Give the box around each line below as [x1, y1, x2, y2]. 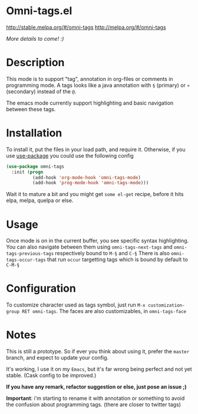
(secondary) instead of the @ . [6, 87, 77, 95]
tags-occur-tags [6, 257, 46, 263]
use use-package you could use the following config [6, 152, 134, 159]
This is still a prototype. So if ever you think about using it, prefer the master [6, 348, 190, 355]
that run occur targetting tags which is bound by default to [47, 256, 189, 263]
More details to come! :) [6, 35, 64, 42]
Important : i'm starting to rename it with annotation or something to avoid [6, 395, 185, 402]
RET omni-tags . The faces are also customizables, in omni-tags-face [21, 308, 187, 315]
